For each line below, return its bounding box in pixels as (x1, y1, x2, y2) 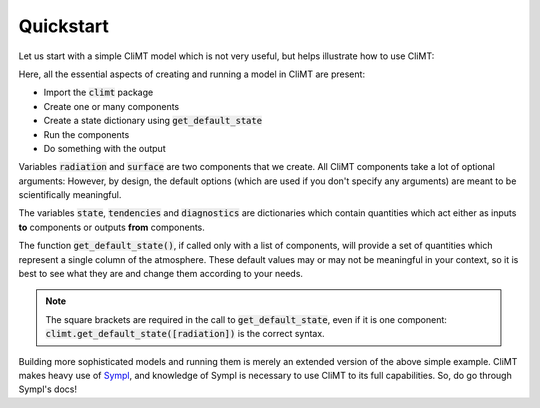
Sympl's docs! (18, 383, 77, 395)
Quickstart (18, 15, 110, 37)
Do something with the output (43, 142, 166, 154)
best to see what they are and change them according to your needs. (18, 268, 304, 280)
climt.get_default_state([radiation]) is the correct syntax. (45, 328, 325, 340)
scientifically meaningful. (18, 189, 122, 201)
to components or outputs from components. (18, 221, 205, 233)
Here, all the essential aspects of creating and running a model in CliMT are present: (18, 68, 365, 80)
